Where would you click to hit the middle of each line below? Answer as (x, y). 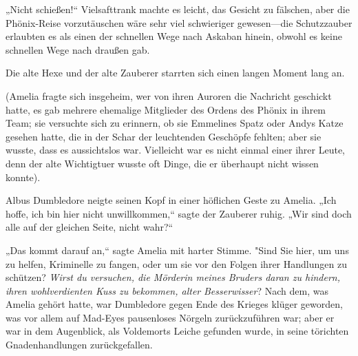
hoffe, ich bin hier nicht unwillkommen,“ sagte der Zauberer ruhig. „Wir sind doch (179, 213)
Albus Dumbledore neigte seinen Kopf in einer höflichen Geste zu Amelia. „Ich (171, 200)
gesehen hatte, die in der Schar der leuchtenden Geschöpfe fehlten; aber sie (164, 136)
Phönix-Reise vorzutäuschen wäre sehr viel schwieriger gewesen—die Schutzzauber (179, 22)
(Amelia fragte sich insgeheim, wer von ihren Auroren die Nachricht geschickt (169, 95)
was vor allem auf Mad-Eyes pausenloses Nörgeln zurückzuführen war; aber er (170, 317)
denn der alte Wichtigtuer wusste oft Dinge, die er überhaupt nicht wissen (162, 163)
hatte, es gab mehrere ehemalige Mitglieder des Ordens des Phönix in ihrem (166, 109)
